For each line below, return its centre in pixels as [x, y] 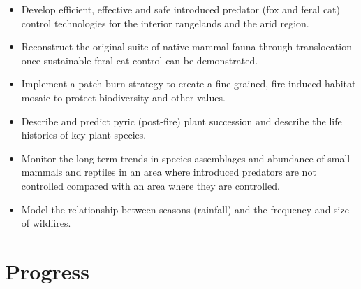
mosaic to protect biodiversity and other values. [123, 97]
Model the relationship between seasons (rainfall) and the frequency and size [185, 209]
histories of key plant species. [84, 135]
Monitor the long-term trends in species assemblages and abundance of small [186, 158]
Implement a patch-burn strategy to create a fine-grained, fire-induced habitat [189, 84]
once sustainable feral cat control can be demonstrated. [140, 60]
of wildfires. [46, 223]
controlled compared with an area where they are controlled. [150, 185]
